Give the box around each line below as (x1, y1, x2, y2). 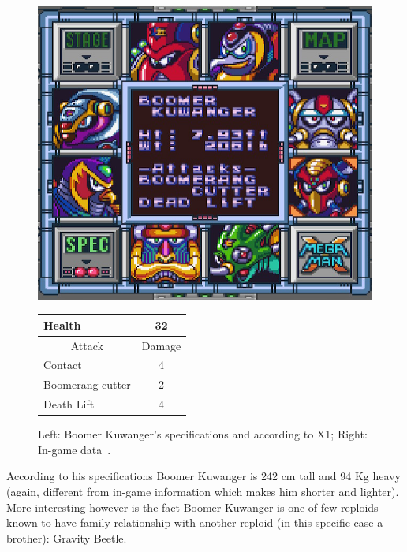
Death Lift (43, 396, 95, 412)
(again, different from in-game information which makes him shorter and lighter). (6, 483, 399, 499)
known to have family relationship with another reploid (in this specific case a (6, 514, 383, 531)
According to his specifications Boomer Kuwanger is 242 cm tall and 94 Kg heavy (6, 468, 401, 484)
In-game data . (38, 441, 111, 457)
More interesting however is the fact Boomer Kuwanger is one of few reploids (6, 498, 379, 515)
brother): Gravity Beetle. (6, 529, 127, 546)
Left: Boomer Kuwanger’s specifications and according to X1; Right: (38, 426, 368, 442)
